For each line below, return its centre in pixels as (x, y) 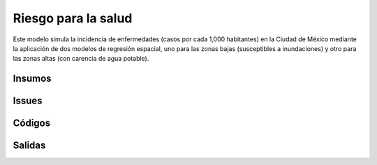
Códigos (32, 123)
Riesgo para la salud (73, 18)
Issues (28, 101)
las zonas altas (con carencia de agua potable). (81, 59)
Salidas (29, 146)
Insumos (32, 79)
